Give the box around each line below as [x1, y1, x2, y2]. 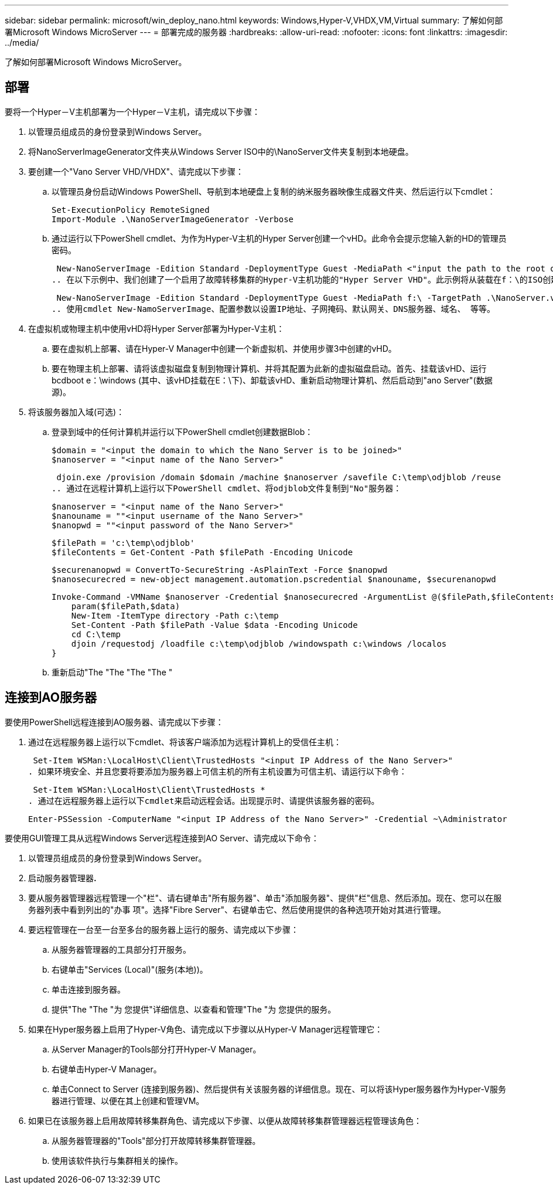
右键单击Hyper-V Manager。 [52, 1064, 162, 1074]
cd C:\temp [71, 629, 121, 639]
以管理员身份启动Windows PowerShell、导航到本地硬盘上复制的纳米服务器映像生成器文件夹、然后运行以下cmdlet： [52, 186, 496, 196]
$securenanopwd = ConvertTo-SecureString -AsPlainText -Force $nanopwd [52, 565, 388, 575]
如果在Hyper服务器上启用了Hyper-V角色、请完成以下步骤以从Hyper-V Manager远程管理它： [28, 1024, 383, 1034]
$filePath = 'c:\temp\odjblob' [52, 538, 195, 548]
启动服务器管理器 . [28, 872, 97, 883]
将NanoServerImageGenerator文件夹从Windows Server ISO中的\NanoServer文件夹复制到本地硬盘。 [28, 146, 414, 157]
